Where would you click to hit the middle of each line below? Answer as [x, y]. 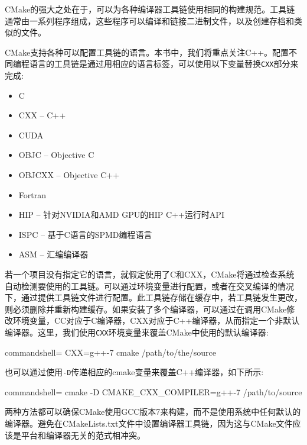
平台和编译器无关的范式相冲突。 [83, 435]
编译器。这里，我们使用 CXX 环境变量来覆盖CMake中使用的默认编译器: [137, 332]
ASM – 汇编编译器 [53, 254]
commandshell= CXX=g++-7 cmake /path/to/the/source [110, 352]
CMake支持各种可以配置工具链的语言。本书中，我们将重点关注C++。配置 [147, 52]
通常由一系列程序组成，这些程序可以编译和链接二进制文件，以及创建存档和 [149, 20]
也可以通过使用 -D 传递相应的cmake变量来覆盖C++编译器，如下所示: [134, 372]
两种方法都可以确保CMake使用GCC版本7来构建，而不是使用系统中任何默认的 [153, 412]
